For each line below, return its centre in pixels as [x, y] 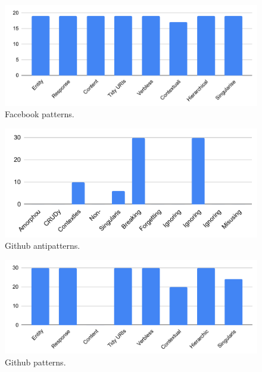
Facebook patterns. [40, 114]
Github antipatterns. [43, 246]
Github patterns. [35, 362]
